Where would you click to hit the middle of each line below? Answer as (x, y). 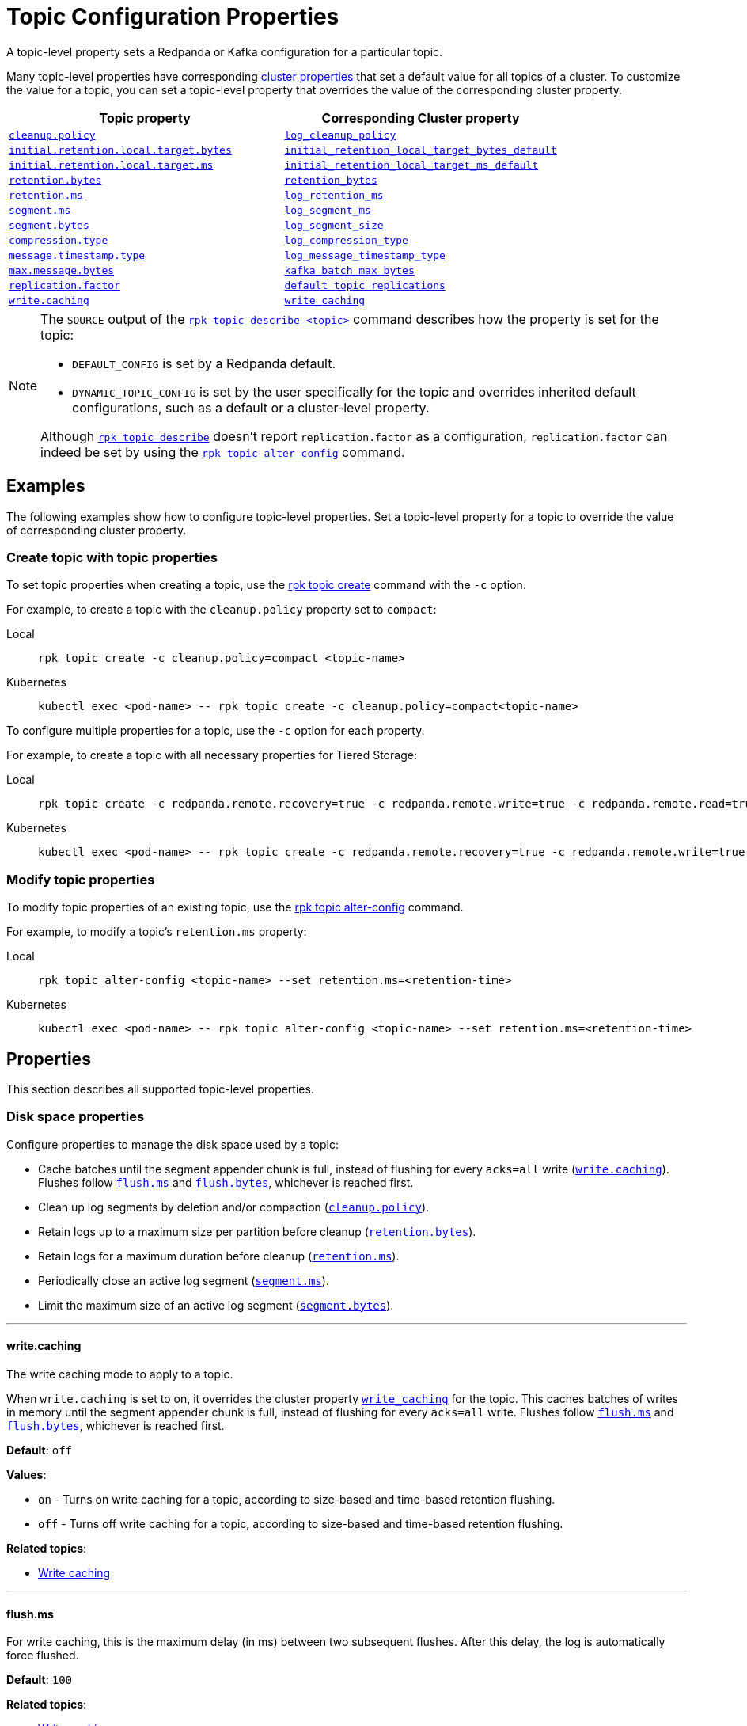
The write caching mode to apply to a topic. (120, 1374)
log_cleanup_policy (340, 135)
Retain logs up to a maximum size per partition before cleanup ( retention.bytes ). (257, 1231)
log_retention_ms (334, 195)
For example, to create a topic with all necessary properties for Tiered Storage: (212, 755)
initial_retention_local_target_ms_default (411, 165)
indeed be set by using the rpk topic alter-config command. (223, 452)
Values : (27, 1474)
